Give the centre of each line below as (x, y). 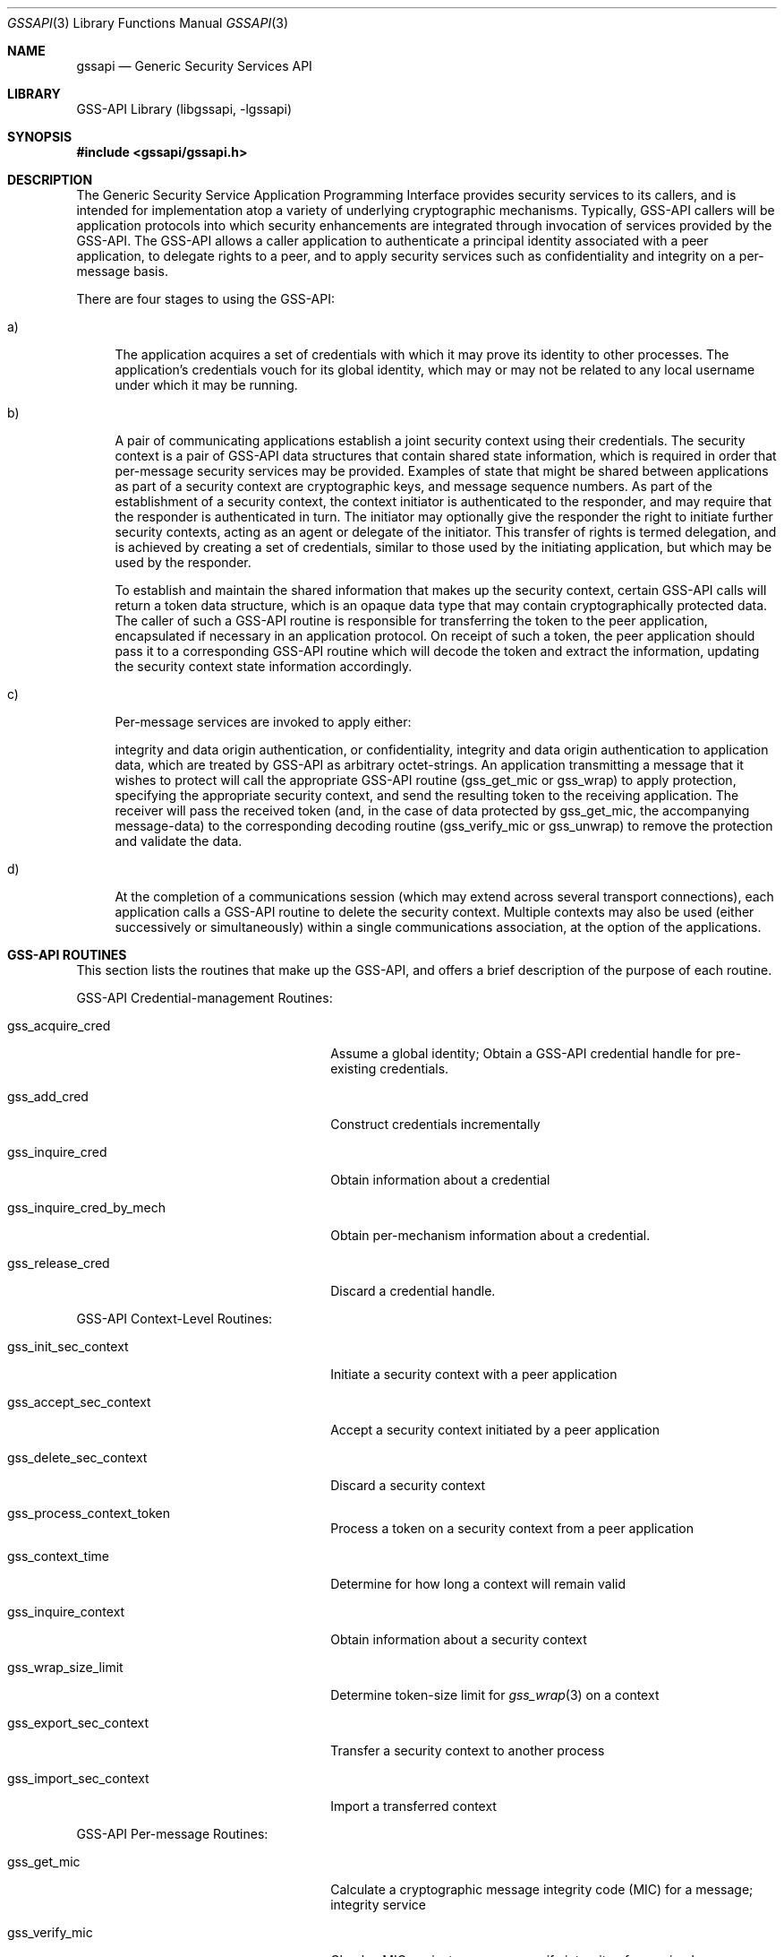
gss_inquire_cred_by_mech (86, 1207)
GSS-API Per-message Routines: (172, 1834)
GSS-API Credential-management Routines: (205, 998)
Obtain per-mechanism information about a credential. (490, 1235)
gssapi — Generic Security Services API (194, 66)
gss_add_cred (48, 1096)
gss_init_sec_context (68, 1346)
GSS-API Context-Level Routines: (175, 1319)
